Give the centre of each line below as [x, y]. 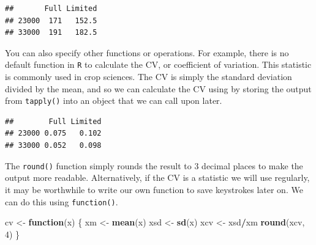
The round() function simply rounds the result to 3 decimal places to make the [154, 165]
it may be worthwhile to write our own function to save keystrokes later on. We [154, 189]
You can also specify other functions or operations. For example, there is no [147, 52]
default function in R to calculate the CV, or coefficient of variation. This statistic [158, 64]
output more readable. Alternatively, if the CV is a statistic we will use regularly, [157, 177]
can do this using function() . [62, 201]
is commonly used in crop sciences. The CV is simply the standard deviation [149, 77]
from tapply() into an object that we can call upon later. [114, 101]
